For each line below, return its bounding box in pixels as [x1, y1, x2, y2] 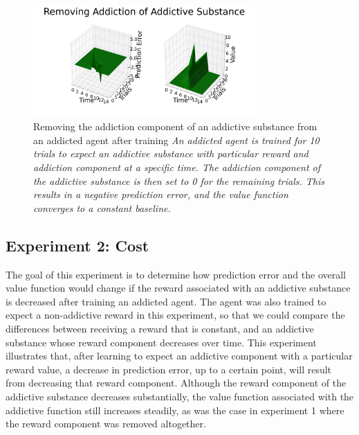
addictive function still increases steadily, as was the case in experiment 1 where [6, 402, 344, 417]
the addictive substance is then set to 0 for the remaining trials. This [33, 173, 324, 188]
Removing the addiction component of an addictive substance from [33, 119, 317, 134]
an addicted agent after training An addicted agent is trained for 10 [33, 132, 320, 147]
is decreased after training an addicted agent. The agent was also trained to [6, 294, 326, 308]
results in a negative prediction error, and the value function [33, 187, 288, 202]
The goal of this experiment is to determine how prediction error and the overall [6, 267, 346, 281]
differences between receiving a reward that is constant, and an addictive [6, 321, 314, 335]
